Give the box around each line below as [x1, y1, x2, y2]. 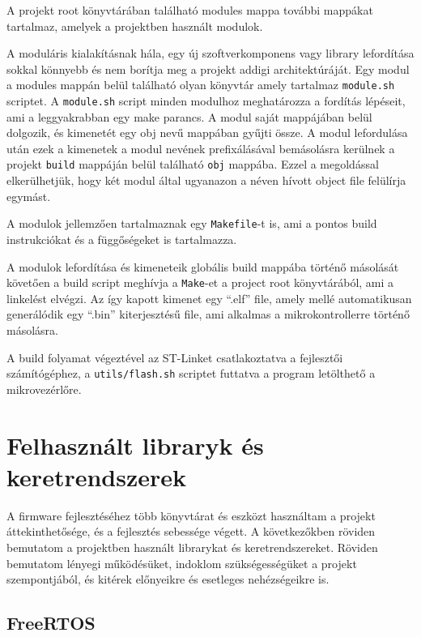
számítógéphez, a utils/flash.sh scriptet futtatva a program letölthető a [6, 365, 376, 382]
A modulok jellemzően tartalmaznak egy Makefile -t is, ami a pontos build [6, 215, 377, 232]
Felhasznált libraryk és [6, 428, 264, 461]
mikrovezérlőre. [6, 380, 82, 397]
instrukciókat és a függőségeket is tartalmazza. [6, 230, 237, 247]
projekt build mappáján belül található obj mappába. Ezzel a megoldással [6, 156, 379, 173]
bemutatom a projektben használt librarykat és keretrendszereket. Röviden [6, 538, 378, 555]
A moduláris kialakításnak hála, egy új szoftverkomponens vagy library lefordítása [6, 45, 415, 62]
